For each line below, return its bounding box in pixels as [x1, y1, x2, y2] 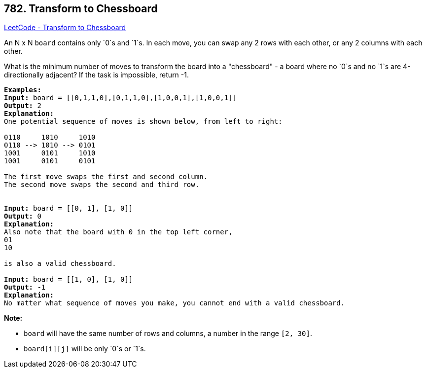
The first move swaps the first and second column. [4, 173, 208, 181]
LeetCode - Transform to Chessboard [4, 23, 126, 32]
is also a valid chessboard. [4, 260, 116, 268]
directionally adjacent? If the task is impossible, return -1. [4, 71, 189, 79]
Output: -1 [4, 283, 46, 292]
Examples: [4, 86, 41, 94]
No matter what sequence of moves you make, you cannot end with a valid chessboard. [4, 299, 345, 307]
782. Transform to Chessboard [4, 2, 158, 15]
